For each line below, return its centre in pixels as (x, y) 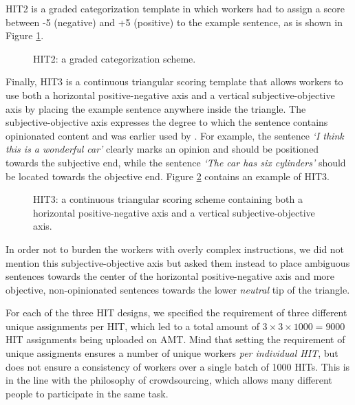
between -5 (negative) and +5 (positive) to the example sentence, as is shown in (174, 22)
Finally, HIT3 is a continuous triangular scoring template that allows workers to (174, 81)
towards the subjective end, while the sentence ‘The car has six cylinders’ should (176, 162)
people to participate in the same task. (87, 393)
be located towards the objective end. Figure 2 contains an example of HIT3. (168, 176)
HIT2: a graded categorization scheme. (115, 58)
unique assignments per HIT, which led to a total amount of (132, 326)
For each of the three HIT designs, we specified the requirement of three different (176, 313)
